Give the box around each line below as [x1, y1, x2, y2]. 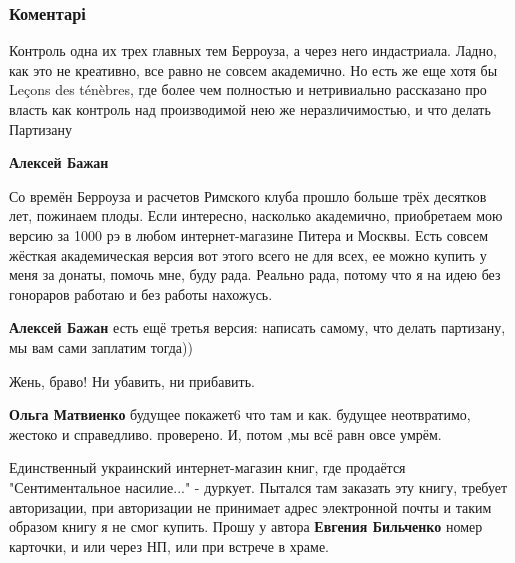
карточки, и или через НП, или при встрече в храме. [9, 535, 330, 556]
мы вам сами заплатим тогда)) [9, 336, 193, 357]
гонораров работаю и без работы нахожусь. [9, 283, 273, 304]
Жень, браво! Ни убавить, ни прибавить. [9, 370, 255, 391]
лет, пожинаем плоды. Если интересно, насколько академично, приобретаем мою [9, 205, 503, 226]
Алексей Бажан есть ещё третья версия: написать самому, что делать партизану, [9, 317, 506, 338]
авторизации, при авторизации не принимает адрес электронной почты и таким [9, 496, 492, 517]
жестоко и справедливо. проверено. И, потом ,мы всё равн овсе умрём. [9, 423, 442, 444]
